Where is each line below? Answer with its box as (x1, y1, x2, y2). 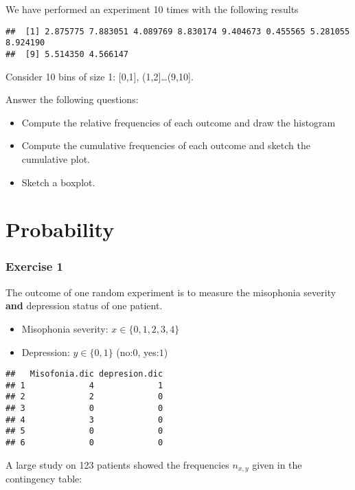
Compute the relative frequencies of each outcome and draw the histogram (21, 115, 336, 129)
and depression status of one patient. (5, 298, 163, 313)
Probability (5, 215, 115, 243)
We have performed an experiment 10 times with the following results (5, 2, 299, 16)
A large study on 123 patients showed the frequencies (5, 457, 229, 471)
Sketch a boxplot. (21, 175, 95, 189)
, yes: (137, 344, 159, 359)
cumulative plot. (21, 151, 90, 166)
